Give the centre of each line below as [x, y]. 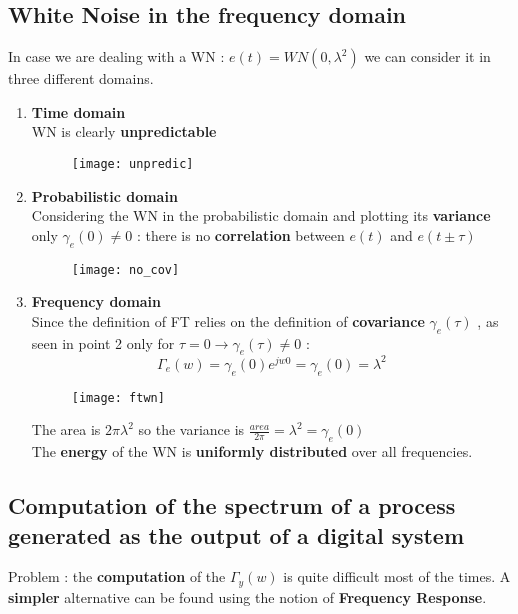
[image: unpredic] [132, 163]
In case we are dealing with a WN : [116, 56]
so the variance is [191, 429]
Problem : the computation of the [117, 576]
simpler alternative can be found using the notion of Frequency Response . [247, 596]
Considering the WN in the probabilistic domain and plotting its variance [261, 215]
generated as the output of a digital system [236, 534]
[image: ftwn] [118, 397]
